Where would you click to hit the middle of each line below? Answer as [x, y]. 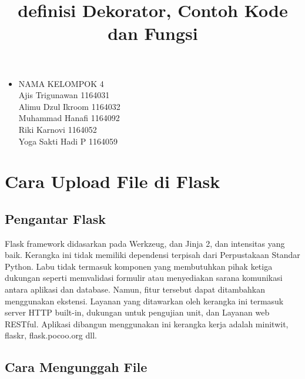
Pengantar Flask [55, 218]
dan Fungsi [153, 33]
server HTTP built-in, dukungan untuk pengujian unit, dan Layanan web [137, 312]
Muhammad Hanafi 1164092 [69, 118]
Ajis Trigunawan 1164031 [64, 95]
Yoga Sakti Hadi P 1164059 [68, 141]
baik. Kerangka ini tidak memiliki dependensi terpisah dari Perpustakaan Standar [152, 255]
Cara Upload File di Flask [113, 181]
